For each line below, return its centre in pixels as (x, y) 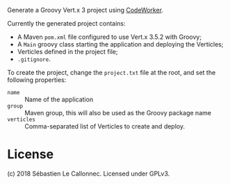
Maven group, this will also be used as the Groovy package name (118, 113)
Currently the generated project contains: (67, 23)
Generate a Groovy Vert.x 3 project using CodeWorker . (85, 10)
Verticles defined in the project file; (67, 52)
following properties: (37, 80)
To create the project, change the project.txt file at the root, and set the (112, 73)
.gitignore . (34, 59)
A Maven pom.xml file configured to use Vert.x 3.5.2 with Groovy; (109, 37)
